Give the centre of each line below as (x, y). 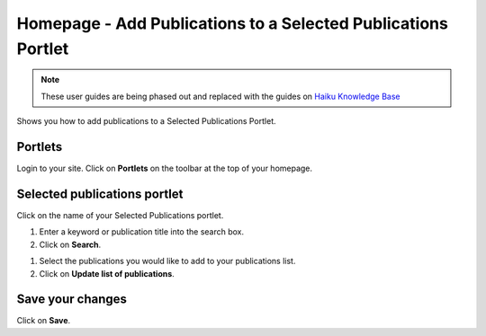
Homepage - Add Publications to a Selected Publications (233, 23)
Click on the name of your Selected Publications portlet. (120, 215)
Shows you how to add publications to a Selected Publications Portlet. (146, 121)
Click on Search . (70, 244)
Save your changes (72, 300)
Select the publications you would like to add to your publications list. (167, 261)
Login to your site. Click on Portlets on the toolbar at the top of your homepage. (165, 168)
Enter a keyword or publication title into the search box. (142, 232)
